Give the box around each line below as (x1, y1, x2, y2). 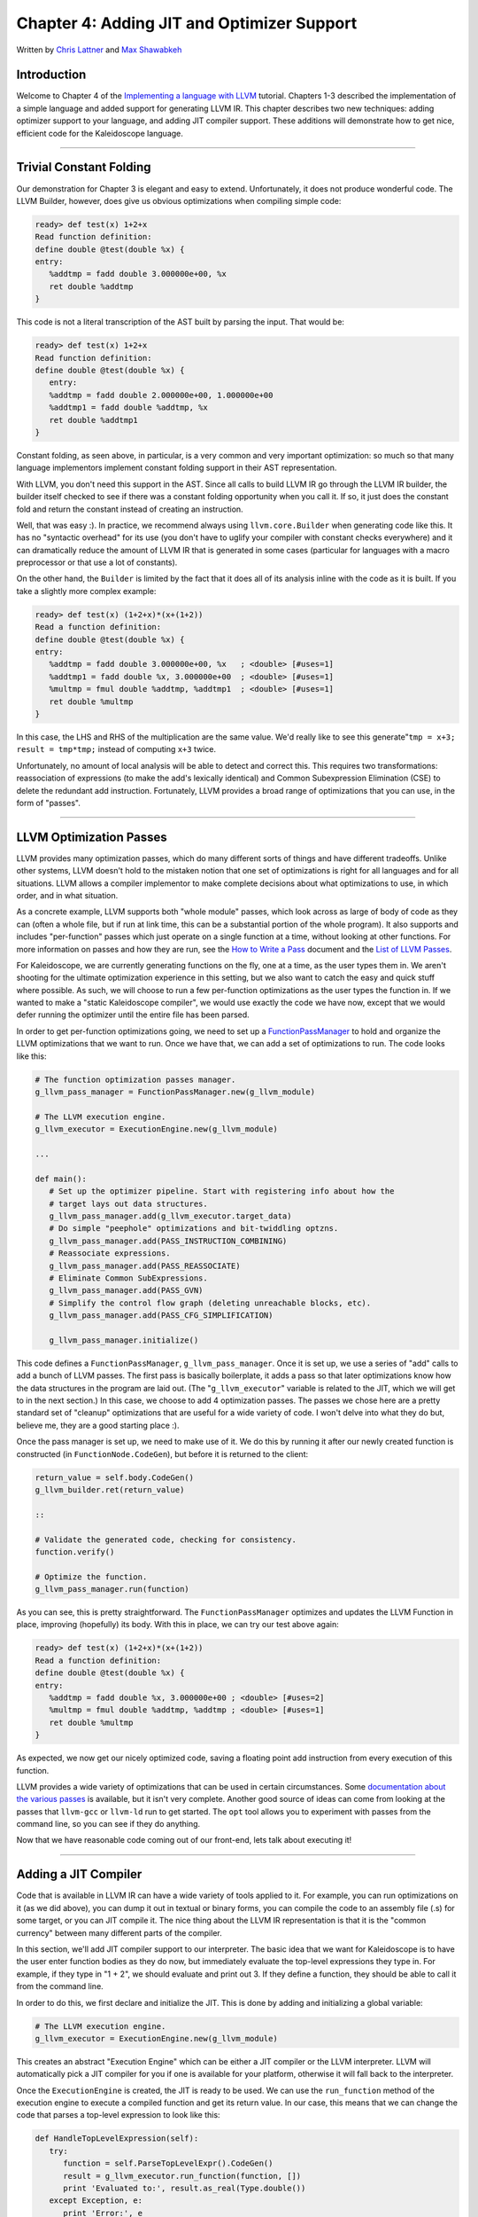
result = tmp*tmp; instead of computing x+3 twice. (16, 744, 217, 755)
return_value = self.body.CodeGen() (35, 1472, 195, 1483)
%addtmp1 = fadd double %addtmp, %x (49, 403, 208, 412)
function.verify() (35, 1547, 115, 1556)
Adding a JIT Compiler (16, 1867, 143, 1882)
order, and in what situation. (16, 889, 119, 900)
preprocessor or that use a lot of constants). (16, 557, 178, 568)
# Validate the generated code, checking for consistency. (35, 1534, 297, 1545)
